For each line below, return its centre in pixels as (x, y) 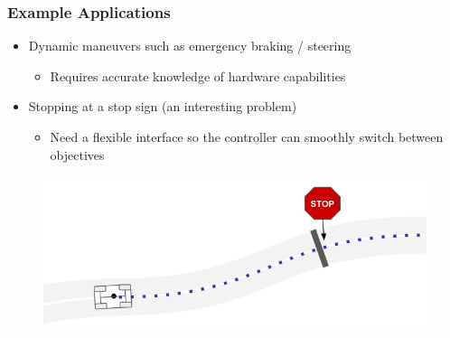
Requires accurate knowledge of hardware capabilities (198, 75)
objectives (77, 154)
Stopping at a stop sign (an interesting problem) (163, 106)
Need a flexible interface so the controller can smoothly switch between (247, 136)
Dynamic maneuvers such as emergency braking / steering (190, 46)
